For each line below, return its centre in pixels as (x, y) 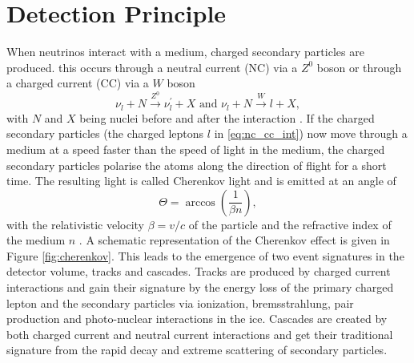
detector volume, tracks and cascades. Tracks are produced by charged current (199, 271)
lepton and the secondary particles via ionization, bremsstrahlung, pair (180, 302)
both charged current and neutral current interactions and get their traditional (200, 334)
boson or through (359, 67)
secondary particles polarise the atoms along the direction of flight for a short (197, 165)
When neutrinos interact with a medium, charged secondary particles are (185, 52)
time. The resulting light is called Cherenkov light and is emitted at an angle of (201, 181)
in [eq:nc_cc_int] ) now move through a (311, 133)
